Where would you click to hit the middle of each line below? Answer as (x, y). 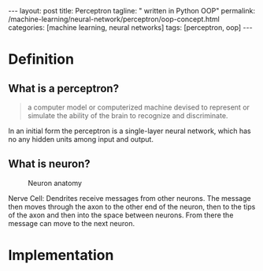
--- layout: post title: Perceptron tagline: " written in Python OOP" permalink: (132, 11)
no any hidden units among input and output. (81, 139)
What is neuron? (49, 164)
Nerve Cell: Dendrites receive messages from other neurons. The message (130, 198)
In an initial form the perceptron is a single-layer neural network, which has (130, 131)
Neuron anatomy (55, 183)
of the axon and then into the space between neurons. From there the (121, 215)
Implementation (61, 255)
